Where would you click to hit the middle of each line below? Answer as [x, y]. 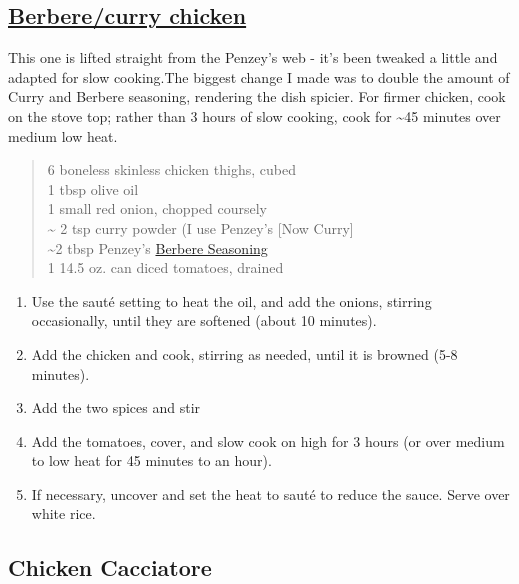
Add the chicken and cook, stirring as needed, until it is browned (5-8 [244, 353]
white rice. [63, 513]
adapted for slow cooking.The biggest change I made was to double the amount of [259, 76]
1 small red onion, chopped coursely [157, 208]
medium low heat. [63, 135]
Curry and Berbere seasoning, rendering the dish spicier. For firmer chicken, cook [257, 96]
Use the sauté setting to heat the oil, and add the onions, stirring [231, 300]
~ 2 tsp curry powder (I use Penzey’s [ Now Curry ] [200, 227]
